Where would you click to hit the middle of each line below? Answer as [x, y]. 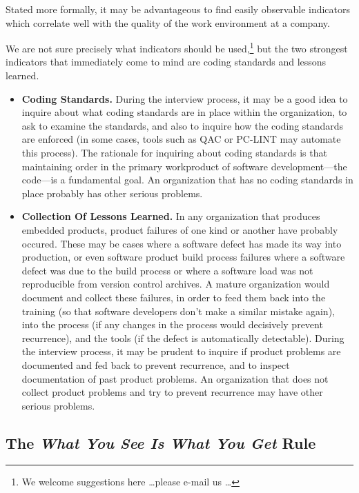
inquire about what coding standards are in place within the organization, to [184, 112]
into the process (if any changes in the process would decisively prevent [172, 324]
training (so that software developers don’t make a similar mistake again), [178, 311]
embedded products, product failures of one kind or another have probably [180, 229]
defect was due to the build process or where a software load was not [167, 270]
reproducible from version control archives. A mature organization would [176, 284]
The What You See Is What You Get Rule [161, 442]
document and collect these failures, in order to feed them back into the [174, 297]
